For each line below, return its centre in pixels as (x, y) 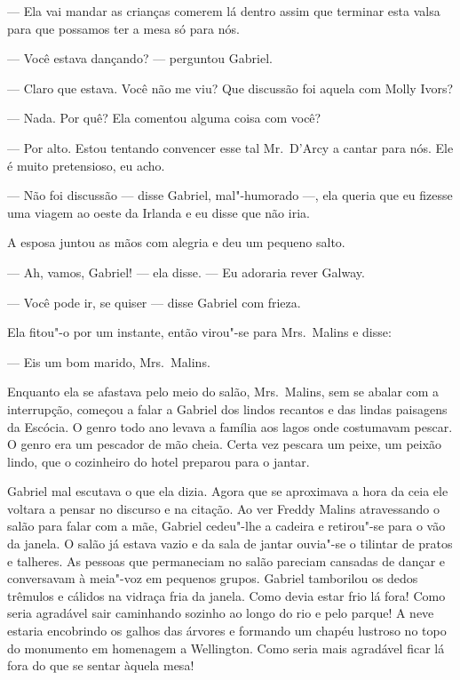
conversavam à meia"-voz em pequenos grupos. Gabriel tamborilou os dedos (213, 578)
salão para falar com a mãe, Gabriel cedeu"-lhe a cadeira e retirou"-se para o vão (226, 526)
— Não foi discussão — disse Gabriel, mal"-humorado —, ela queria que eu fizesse (230, 195)
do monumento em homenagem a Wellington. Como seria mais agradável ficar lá (226, 648)
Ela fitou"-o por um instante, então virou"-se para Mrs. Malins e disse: (199, 332)
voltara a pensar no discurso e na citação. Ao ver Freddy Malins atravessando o (223, 508)
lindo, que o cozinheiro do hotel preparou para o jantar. (159, 461)
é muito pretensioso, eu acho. (86, 165)
